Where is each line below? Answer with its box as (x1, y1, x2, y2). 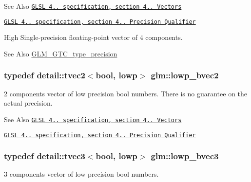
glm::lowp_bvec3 (151, 150, 219, 162)
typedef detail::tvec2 (4, 69, 85, 81)
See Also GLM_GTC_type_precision (4, 48, 117, 58)
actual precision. (4, 98, 53, 108)
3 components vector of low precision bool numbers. (4, 169, 159, 179)
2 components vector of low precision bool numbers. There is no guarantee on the (4, 88, 248, 98)
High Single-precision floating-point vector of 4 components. (4, 32, 183, 42)
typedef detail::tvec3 (4, 150, 85, 162)
